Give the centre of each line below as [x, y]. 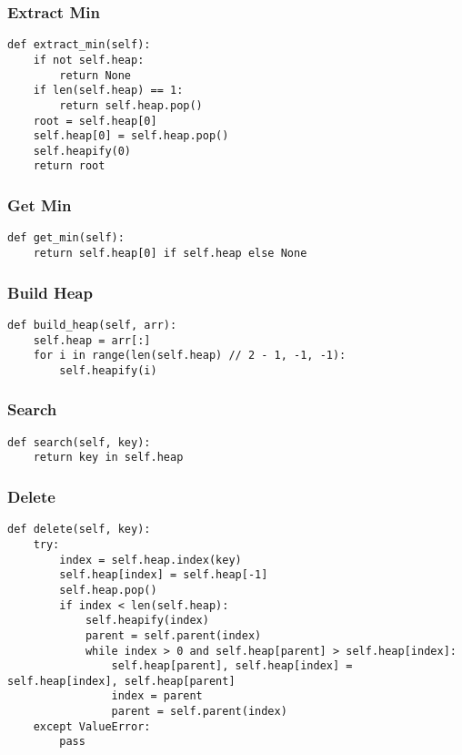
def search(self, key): [79, 442]
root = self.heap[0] [95, 121]
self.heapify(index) [147, 621]
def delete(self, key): [79, 530]
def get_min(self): [66, 238]
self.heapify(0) [82, 151]
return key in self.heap [108, 458]
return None [95, 75]
